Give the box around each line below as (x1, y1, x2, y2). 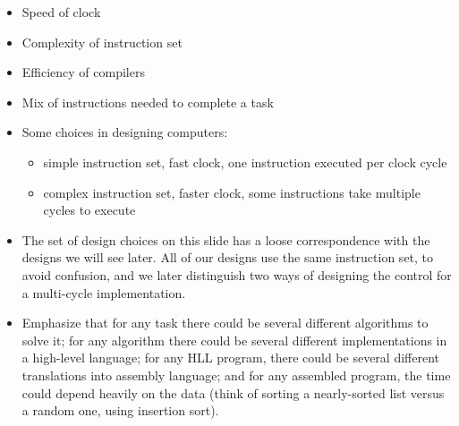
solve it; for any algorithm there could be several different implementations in (21, 330, 447, 349)
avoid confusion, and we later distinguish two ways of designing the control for (21, 265, 452, 284)
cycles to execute (43, 200, 136, 219)
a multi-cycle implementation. (21, 283, 186, 302)
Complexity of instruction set (21, 32, 183, 51)
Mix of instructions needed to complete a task (21, 92, 274, 111)
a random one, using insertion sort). (21, 401, 219, 420)
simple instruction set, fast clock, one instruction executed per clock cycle (43, 152, 447, 171)
